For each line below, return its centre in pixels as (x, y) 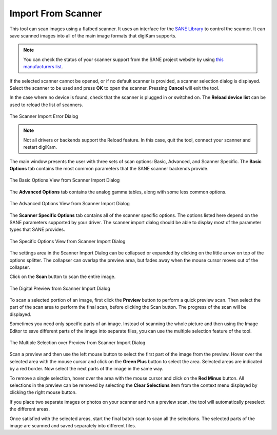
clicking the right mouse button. (43, 392)
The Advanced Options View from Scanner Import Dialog (70, 204)
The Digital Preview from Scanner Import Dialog (60, 288)
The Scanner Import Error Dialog (44, 116)
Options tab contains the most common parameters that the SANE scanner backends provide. (109, 169)
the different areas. (29, 409)
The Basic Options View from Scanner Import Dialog (65, 180)
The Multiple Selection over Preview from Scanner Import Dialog (77, 343)
